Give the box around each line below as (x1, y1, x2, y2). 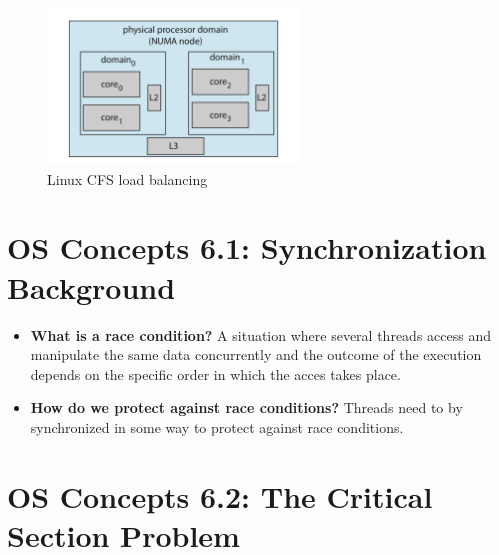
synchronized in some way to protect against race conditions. (30, 416, 404, 437)
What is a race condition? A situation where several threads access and (30, 324, 491, 345)
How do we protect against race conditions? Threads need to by (30, 397, 463, 418)
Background (7, 266, 176, 307)
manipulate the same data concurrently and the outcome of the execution (30, 344, 482, 365)
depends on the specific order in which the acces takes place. (30, 363, 401, 384)
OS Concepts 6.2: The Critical (7, 475, 433, 516)
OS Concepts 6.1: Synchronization (7, 227, 487, 268)
